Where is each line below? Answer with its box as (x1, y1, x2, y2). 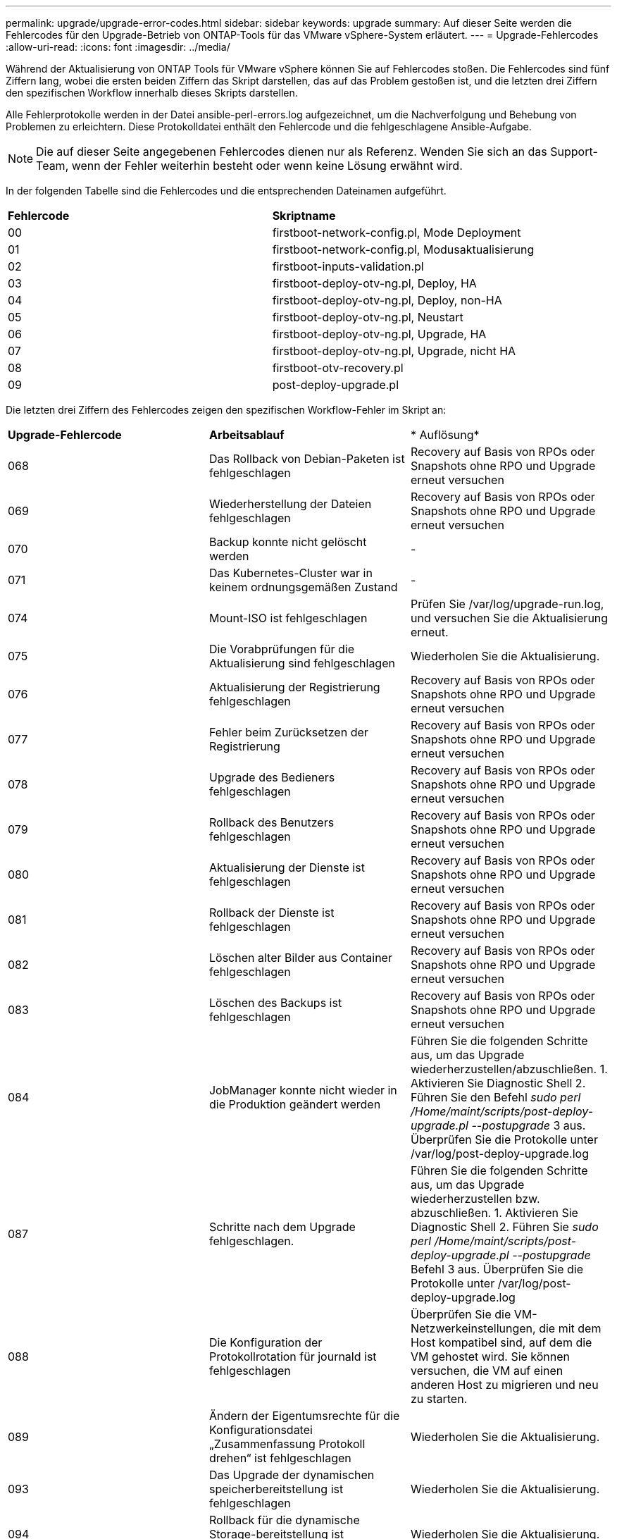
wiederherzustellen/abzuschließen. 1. (410, 1062, 608, 1076)
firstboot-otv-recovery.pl (272, 361, 404, 375)
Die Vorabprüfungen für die (208, 642, 354, 656)
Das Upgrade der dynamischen (208, 1468, 375, 1482)
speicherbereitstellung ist (208, 1482, 344, 1496)
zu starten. (410, 1392, 468, 1406)
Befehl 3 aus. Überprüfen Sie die (410, 1262, 584, 1276)
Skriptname (272, 209, 336, 223)
